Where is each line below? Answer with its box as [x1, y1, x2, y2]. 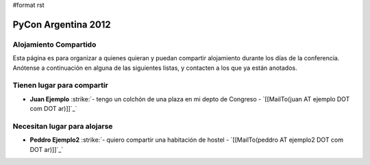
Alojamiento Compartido [12, 40, 97, 49]
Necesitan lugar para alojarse [12, 121, 113, 131]
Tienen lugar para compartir [12, 81, 109, 90]
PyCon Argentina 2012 [12, 18, 111, 30]
